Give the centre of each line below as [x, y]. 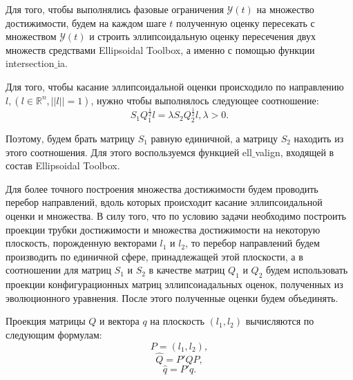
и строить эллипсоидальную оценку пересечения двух [202, 36]
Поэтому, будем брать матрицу [70, 139]
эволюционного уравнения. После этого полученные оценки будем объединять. [172, 297]
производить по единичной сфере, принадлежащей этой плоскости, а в [154, 256]
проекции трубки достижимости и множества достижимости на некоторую [163, 229]
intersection [30, 63]
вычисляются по [280, 321]
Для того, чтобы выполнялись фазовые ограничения [115, 9]
